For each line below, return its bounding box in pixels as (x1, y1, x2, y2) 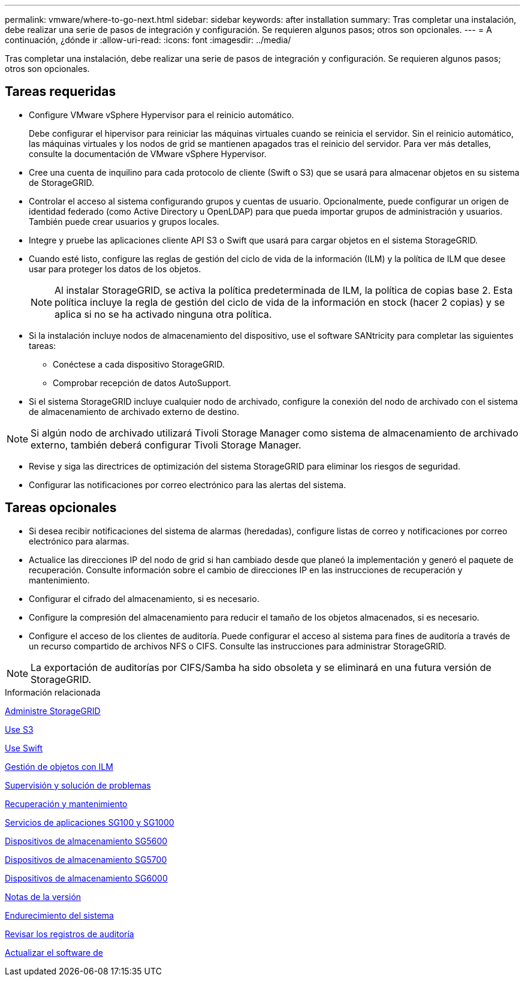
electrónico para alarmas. (29, 535, 129, 546)
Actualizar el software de (5, 947, 103, 958)
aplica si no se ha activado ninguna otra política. (55, 308, 272, 320)
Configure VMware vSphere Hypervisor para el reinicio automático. (29, 109, 294, 120)
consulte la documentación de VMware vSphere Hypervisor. (29, 148, 267, 159)
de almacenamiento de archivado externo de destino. (29, 406, 239, 417)
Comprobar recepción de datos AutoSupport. (53, 377, 231, 388)
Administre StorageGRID (5, 705, 101, 716)
